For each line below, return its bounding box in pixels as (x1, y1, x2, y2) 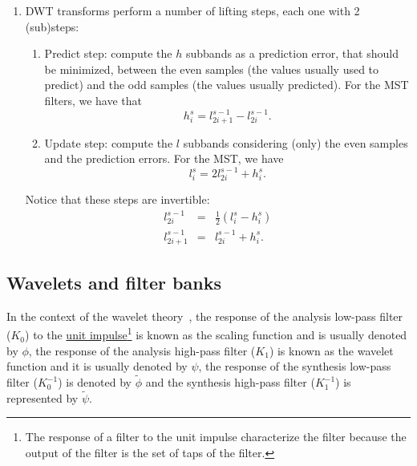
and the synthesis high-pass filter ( (145, 374, 315, 391)
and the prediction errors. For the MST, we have (44, 150, 284, 167)
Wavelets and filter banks (6, 270, 221, 294)
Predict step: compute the (44, 45, 172, 62)
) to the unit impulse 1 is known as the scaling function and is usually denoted (25, 324, 407, 343)
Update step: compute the (44, 134, 173, 151)
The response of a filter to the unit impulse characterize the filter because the (25, 428, 407, 445)
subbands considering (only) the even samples (183, 134, 408, 151)
